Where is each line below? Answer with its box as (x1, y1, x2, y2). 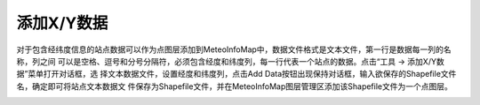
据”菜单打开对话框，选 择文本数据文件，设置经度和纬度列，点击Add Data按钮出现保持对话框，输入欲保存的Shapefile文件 (16, 69, 457, 79)
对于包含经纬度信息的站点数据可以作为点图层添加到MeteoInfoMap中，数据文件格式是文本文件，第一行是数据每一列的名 (16, 44, 452, 55)
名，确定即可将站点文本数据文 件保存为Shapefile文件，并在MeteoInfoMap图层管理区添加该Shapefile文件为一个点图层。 (16, 80, 452, 92)
